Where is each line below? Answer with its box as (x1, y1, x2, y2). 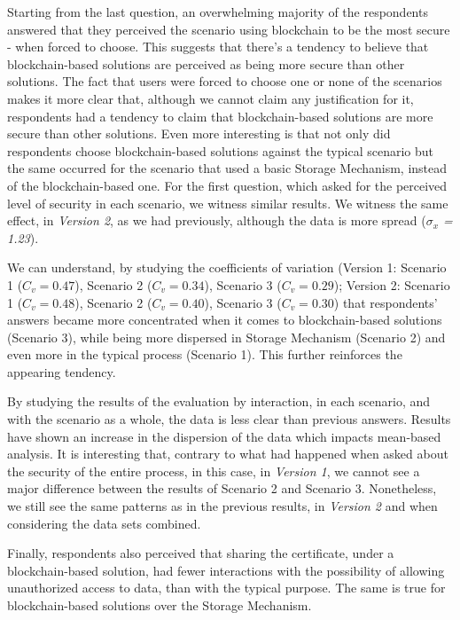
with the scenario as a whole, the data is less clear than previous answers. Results (7, 410, 451, 428)
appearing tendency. (7, 362, 116, 381)
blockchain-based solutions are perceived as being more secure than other (7, 54, 405, 73)
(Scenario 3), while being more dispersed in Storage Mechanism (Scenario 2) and (7, 327, 446, 346)
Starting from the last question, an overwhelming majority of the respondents (7, 3, 428, 20)
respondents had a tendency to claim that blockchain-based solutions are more (7, 106, 433, 125)
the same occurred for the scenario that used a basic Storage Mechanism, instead (7, 159, 448, 177)
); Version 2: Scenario (333, 275, 450, 294)
